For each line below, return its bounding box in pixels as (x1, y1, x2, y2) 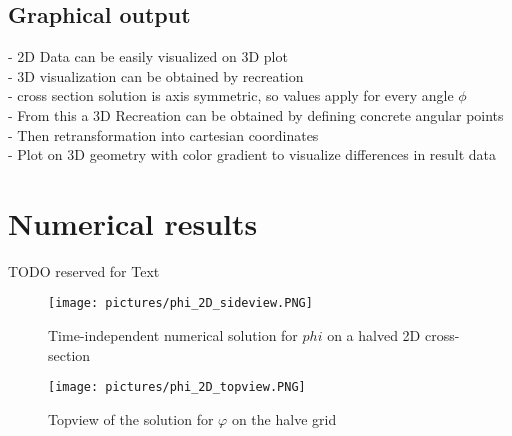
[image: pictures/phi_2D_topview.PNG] (48, 380, 306, 395)
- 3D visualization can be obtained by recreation (8, 65, 304, 86)
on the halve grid (231, 408, 337, 429)
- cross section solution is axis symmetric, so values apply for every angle (8, 85, 454, 106)
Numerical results (8, 202, 258, 243)
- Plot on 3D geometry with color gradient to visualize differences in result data (8, 144, 497, 165)
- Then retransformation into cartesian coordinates (8, 124, 319, 145)
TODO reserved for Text (8, 260, 160, 281)
